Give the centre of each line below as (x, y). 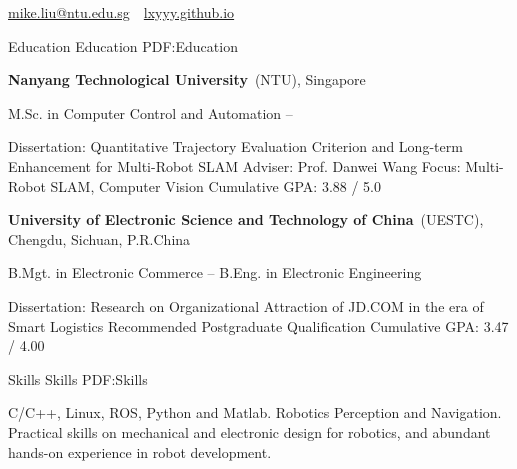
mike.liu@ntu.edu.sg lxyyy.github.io (121, 12)
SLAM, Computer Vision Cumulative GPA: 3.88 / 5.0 (215, 185)
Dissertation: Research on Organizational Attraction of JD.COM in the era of (246, 305)
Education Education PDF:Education (123, 45)
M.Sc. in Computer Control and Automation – (150, 112)
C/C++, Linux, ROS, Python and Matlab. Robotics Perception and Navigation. (255, 412)
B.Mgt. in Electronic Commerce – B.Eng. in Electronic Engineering (215, 272)
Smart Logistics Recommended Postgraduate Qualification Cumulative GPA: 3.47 (258, 325)
